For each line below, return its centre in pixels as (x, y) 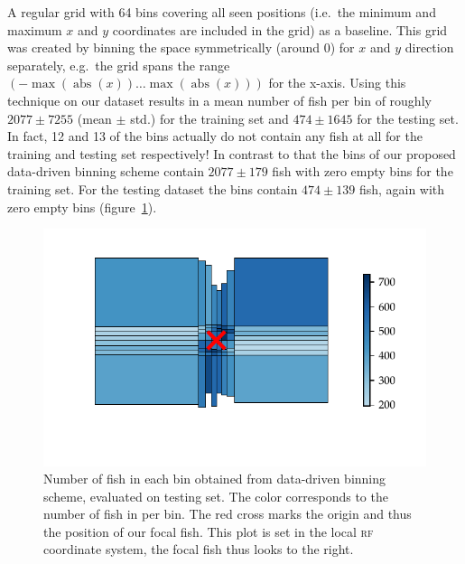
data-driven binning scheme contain (106, 171)
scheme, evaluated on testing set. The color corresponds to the (216, 496)
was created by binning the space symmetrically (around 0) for (181, 47)
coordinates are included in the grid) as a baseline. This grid (280, 29)
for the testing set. (408, 118)
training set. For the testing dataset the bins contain (153, 188)
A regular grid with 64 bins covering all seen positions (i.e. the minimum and (222, 12)
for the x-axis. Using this (337, 83)
